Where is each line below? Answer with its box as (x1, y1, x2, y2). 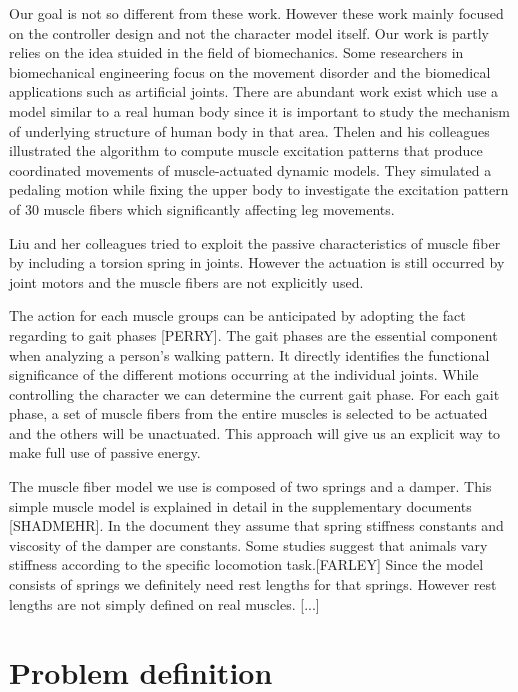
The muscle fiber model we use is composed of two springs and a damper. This (9, 476, 492, 497)
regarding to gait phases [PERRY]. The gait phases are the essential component (9, 324, 498, 345)
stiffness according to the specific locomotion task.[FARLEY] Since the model (9, 554, 484, 575)
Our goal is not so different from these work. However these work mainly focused (9, 3, 504, 23)
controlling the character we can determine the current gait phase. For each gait (9, 383, 500, 404)
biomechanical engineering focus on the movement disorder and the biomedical (9, 61, 491, 82)
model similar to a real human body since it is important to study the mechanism (9, 100, 510, 121)
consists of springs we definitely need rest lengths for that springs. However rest (9, 574, 497, 595)
